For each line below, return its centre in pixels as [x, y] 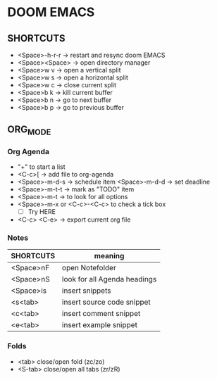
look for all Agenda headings [110, 279]
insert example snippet [100, 325]
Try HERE [42, 211]
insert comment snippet [101, 314]
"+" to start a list [41, 167]
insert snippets [87, 291]
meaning [109, 256]
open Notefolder [89, 268]
